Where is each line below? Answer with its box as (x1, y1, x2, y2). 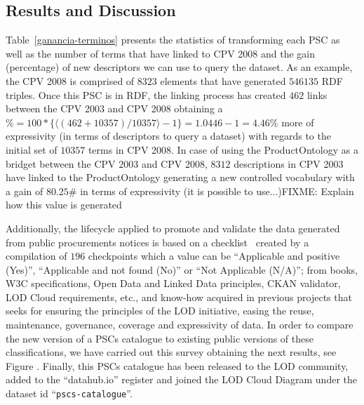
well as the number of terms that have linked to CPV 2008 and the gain (6, 46, 316, 60)
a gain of (6, 183, 43, 198)
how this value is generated (6, 197, 122, 212)
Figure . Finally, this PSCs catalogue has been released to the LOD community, (6, 358, 349, 373)
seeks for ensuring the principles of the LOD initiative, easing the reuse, (6, 303, 314, 318)
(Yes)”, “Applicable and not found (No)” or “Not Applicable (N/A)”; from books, (6, 262, 358, 277)
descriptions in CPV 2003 (234, 156, 344, 171)
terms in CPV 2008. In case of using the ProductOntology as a (88, 142, 358, 157)
